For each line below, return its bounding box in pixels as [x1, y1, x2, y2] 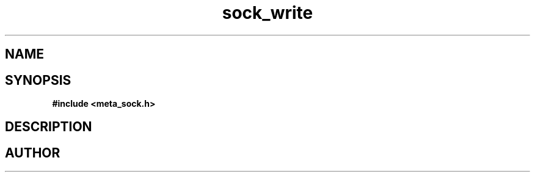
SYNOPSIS [5, 72, 71, 88]
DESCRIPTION [5, 119, 92, 135]
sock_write [222, 2, 313, 23]
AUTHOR [5, 145, 60, 161]
